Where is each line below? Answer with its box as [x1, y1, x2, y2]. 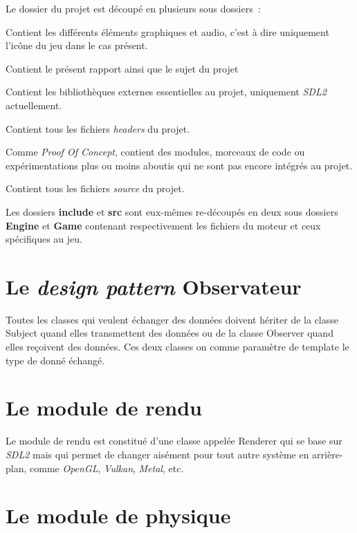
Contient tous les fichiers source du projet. [6, 181, 185, 196]
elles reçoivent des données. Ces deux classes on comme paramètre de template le [6, 339, 349, 354]
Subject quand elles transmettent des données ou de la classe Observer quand [6, 326, 333, 340]
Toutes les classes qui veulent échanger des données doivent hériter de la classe [6, 312, 338, 326]
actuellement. [6, 97, 62, 112]
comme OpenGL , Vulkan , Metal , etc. [30, 460, 184, 475]
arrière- [312, 447, 343, 461]
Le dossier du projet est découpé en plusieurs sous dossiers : [6, 1, 261, 15]
